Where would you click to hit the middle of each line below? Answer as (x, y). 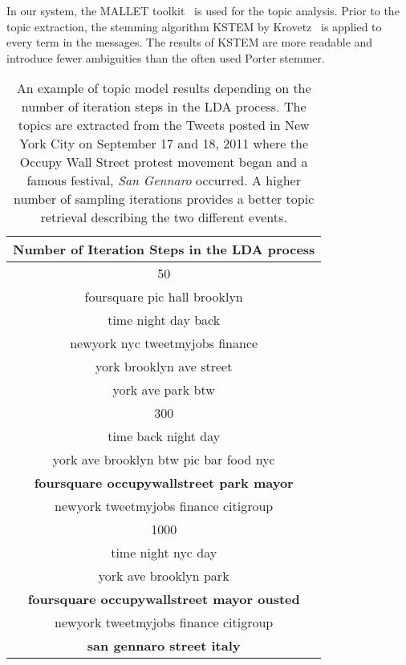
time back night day (164, 436)
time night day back (164, 320)
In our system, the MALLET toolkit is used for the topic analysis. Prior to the (203, 10)
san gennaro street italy (164, 646)
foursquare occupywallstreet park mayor (164, 483)
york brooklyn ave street (164, 367)
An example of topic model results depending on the (164, 88)
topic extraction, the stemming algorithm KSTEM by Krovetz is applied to (194, 26)
